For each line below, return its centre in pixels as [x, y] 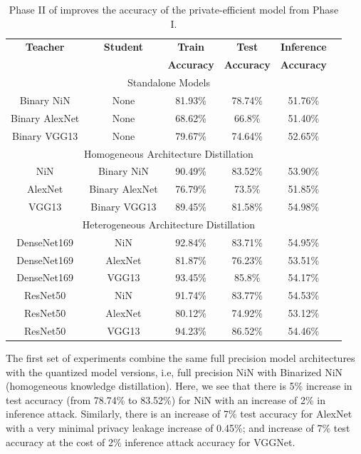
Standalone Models [168, 82]
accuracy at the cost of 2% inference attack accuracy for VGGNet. [151, 442]
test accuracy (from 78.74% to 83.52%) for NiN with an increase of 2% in [166, 399]
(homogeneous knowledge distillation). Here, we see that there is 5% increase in [179, 386]
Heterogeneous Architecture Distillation [169, 224]
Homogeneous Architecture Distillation [169, 153]
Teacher [45, 47]
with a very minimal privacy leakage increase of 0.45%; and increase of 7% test [178, 428]
